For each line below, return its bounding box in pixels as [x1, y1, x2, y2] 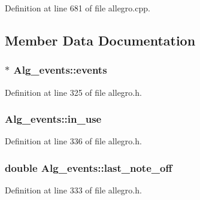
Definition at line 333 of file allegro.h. [5, 184, 142, 196]
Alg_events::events [13, 62, 107, 77]
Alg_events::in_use [5, 111, 102, 126]
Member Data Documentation [5, 31, 196, 49]
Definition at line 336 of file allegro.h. [5, 135, 142, 147]
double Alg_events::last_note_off [5, 160, 172, 175]
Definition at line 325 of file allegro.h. [5, 86, 142, 98]
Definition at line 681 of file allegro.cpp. [5, 2, 150, 14]
